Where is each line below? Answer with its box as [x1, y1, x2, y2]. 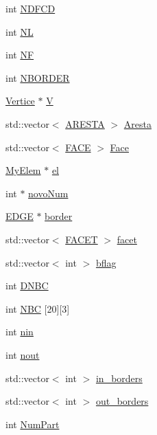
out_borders [95, 394, 149, 408]
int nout [5, 347, 40, 361]
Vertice [5, 93, 35, 108]
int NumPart [5, 416, 60, 431]
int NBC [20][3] [5, 301, 70, 315]
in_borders [95, 370, 143, 385]
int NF [5, 47, 34, 62]
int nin [5, 324, 34, 339]
